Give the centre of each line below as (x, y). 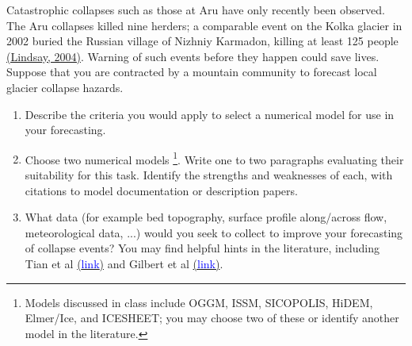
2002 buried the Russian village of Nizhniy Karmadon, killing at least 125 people (202, 41)
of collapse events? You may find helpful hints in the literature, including (202, 248)
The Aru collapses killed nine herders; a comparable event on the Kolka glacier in (204, 25)
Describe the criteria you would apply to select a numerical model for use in (210, 114)
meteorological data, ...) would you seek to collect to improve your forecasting (214, 232)
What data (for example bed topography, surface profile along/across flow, (206, 217)
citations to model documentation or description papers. (161, 190)
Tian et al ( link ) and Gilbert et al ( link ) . (124, 263)
